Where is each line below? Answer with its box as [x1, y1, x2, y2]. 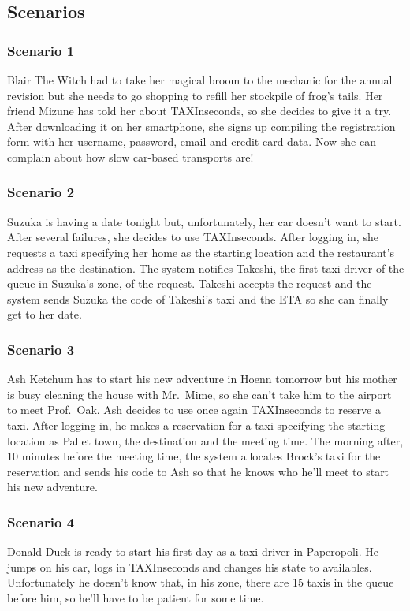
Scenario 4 [7, 512, 75, 531]
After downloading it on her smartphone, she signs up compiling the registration [7, 117, 396, 134]
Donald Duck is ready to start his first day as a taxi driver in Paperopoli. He [7, 543, 379, 560]
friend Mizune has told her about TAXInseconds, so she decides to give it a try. [7, 102, 392, 119]
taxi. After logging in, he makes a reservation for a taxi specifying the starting [7, 416, 386, 433]
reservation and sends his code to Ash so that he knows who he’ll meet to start [7, 463, 389, 479]
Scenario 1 [7, 40, 75, 60]
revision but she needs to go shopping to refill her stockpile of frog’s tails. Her [7, 87, 383, 103]
